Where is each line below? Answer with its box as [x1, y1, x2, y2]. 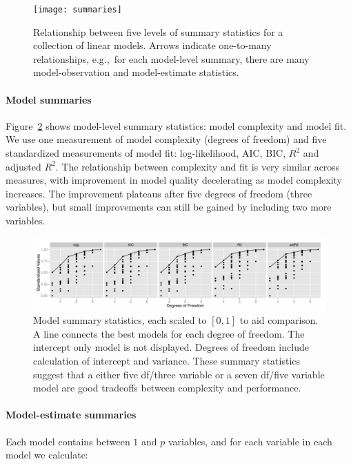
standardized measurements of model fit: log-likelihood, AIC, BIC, [6, 146, 286, 160]
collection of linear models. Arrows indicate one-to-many [33, 38, 272, 52]
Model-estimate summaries [6, 407, 137, 422]
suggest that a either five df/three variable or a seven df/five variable [33, 367, 325, 381]
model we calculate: [6, 447, 88, 462]
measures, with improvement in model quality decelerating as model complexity [6, 173, 342, 187]
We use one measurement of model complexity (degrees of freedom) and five [6, 132, 327, 146]
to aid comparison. [239, 313, 319, 327]
